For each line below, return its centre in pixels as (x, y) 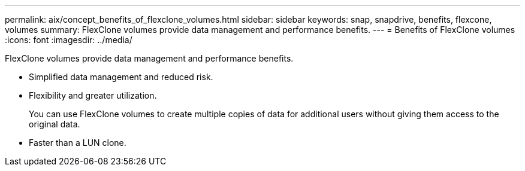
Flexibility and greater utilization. (93, 95)
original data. (55, 124)
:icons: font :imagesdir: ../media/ (69, 40)
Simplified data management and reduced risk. (121, 77)
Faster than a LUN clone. (78, 143)
